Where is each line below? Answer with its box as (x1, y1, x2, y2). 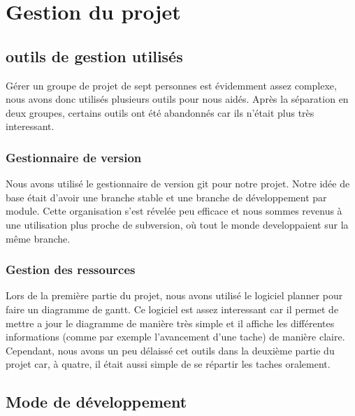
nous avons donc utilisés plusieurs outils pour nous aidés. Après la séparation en (6, 92, 349, 106)
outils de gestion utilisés (6, 45, 183, 66)
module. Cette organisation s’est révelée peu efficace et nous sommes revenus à (6, 203, 342, 218)
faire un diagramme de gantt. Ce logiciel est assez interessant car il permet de (6, 301, 339, 316)
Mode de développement (6, 391, 187, 413)
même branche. (6, 231, 71, 245)
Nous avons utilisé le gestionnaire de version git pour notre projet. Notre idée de (6, 176, 350, 191)
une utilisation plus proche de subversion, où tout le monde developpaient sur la (6, 217, 349, 231)
